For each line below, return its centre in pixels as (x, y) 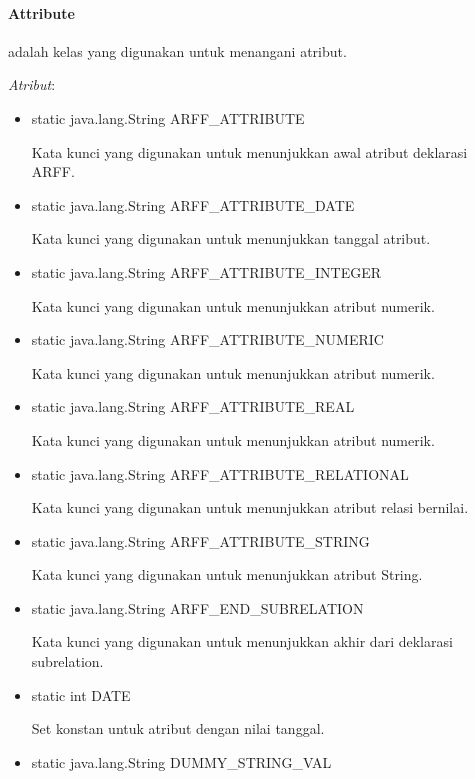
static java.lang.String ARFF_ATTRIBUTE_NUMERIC (207, 339)
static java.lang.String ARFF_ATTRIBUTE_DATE (193, 204)
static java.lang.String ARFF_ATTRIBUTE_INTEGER (206, 271)
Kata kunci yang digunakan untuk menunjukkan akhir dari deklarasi (242, 641)
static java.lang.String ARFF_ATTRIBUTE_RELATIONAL (220, 473)
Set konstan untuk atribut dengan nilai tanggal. (178, 728)
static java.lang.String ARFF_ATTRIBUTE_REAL (193, 406)
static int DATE (81, 694)
